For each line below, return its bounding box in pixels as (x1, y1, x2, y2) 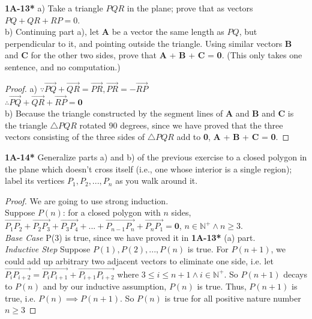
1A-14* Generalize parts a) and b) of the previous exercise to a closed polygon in (5, 150, 307, 163)
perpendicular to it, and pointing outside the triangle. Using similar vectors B (5, 37, 292, 49)
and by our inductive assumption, (43, 280, 167, 293)
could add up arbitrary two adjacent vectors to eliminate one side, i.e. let (5, 254, 274, 267)
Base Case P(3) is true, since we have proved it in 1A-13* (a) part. (5, 231, 256, 243)
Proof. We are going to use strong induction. (5, 194, 169, 207)
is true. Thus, (197, 280, 247, 293)
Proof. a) (5, 82, 37, 94)
